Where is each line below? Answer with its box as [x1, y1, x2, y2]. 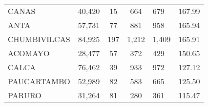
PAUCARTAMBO [8, 76, 70, 87]
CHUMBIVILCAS [8, 33, 70, 45]
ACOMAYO [8, 47, 50, 59]
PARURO [8, 90, 42, 101]
